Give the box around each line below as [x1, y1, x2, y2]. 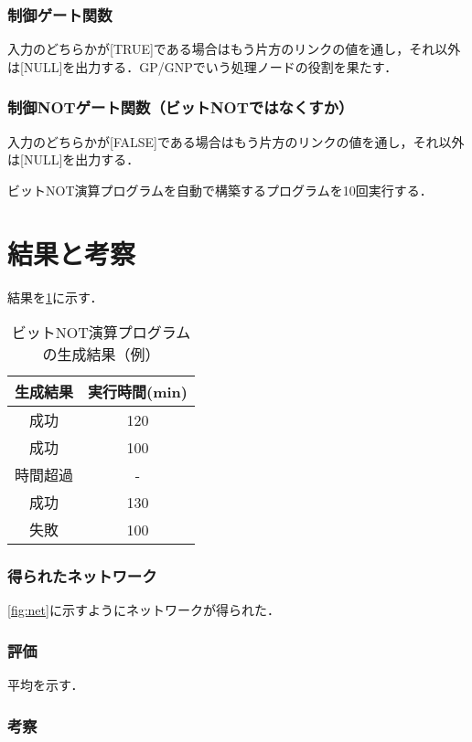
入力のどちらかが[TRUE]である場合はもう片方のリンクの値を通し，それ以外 [7, 39, 461, 58]
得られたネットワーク [7, 565, 157, 588]
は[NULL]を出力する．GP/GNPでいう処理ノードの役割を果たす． [7, 57, 398, 76]
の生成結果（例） [42, 344, 160, 366]
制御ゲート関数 [7, 3, 113, 26]
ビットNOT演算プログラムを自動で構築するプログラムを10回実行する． [7, 180, 433, 199]
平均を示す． [7, 675, 84, 694]
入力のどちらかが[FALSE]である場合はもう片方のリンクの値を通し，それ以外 [7, 132, 465, 151]
